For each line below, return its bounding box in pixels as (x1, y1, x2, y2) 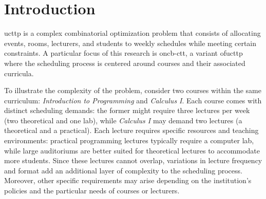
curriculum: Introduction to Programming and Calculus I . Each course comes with (4, 95, 262, 105)
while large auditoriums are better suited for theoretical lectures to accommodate (4, 145, 260, 156)
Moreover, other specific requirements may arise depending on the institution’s (4, 175, 252, 186)
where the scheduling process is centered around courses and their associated (4, 57, 245, 68)
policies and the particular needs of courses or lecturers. (4, 185, 180, 196)
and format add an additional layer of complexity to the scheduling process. (4, 165, 242, 175)
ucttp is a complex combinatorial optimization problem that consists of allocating (4, 28, 261, 38)
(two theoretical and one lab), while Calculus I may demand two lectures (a (4, 115, 242, 125)
